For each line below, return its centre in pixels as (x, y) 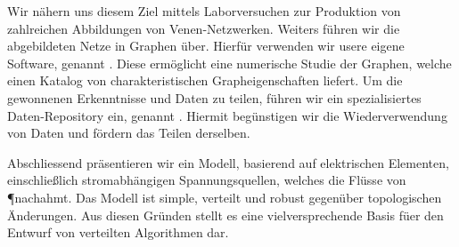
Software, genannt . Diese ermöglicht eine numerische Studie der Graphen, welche (229, 63)
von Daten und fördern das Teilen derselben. (129, 133)
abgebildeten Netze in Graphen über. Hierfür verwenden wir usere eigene (206, 46)
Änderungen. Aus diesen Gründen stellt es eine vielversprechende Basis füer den (225, 215)
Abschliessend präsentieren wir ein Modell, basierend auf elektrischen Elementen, (228, 162)
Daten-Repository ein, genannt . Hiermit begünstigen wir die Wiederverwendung (227, 115)
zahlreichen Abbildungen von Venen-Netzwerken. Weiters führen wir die (204, 28)
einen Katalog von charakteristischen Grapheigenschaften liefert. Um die (205, 80)
